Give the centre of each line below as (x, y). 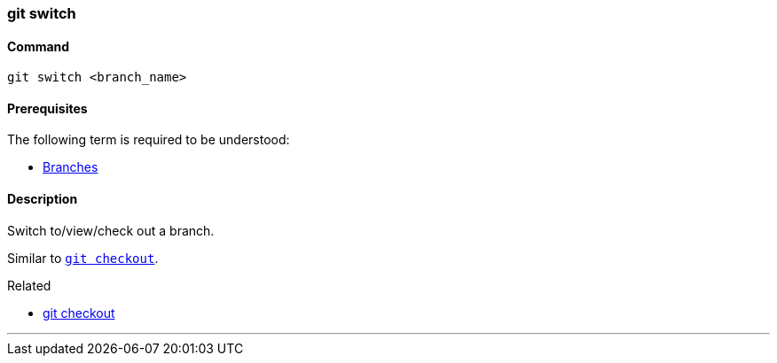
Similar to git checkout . (83, 258)
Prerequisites (47, 108)
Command (39, 46)
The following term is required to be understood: (149, 140)
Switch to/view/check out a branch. (111, 230)
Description (43, 199)
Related (29, 285)
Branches (71, 167)
